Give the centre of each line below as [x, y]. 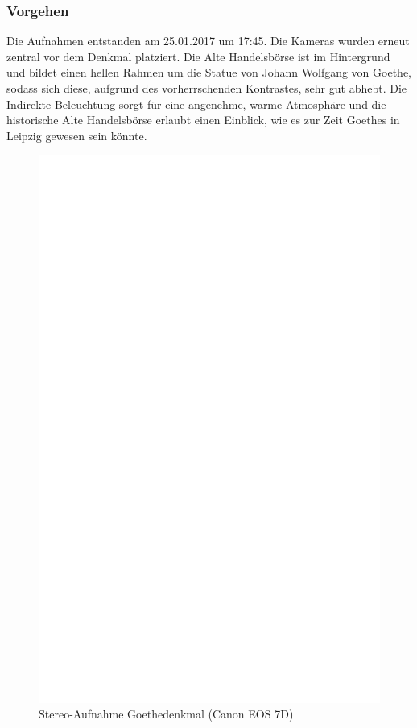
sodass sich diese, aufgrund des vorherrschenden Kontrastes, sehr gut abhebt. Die [207, 88]
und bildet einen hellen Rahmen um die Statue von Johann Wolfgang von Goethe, [209, 72]
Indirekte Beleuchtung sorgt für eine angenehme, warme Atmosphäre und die [196, 104]
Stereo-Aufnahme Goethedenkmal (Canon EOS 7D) [166, 714]
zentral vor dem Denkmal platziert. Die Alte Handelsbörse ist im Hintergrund [198, 56]
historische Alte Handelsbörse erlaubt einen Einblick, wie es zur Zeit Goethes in [203, 120]
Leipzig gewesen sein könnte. [77, 135]
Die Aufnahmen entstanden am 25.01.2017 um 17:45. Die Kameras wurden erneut [208, 41]
